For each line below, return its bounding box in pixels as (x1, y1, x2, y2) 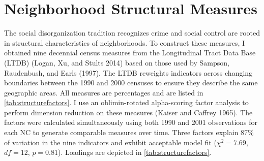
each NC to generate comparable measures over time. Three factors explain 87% (4, 127, 254, 138)
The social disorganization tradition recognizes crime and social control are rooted (4, 27, 260, 38)
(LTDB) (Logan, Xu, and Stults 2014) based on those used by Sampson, (4, 57, 229, 68)
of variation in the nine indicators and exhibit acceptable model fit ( (4, 137, 217, 147)
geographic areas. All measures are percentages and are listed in (4, 87, 203, 98)
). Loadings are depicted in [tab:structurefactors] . (57, 147, 212, 157)
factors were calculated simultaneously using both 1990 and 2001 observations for (4, 117, 258, 127)
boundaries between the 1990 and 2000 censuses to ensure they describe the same (4, 77, 258, 88)
